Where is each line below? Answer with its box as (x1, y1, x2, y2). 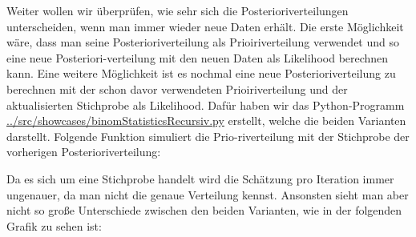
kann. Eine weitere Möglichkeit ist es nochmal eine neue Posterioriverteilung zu (6, 65, 396, 82)
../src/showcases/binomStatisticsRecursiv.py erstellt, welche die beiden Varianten (6, 112, 406, 129)
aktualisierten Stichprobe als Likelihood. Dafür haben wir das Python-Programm (6, 96, 405, 113)
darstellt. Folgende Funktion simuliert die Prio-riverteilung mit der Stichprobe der (6, 127, 410, 144)
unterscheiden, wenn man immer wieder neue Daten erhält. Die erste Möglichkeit (6, 18, 404, 34)
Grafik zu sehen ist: (6, 217, 102, 234)
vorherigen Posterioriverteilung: (6, 143, 161, 160)
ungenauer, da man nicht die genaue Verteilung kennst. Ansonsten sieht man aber (6, 186, 409, 203)
